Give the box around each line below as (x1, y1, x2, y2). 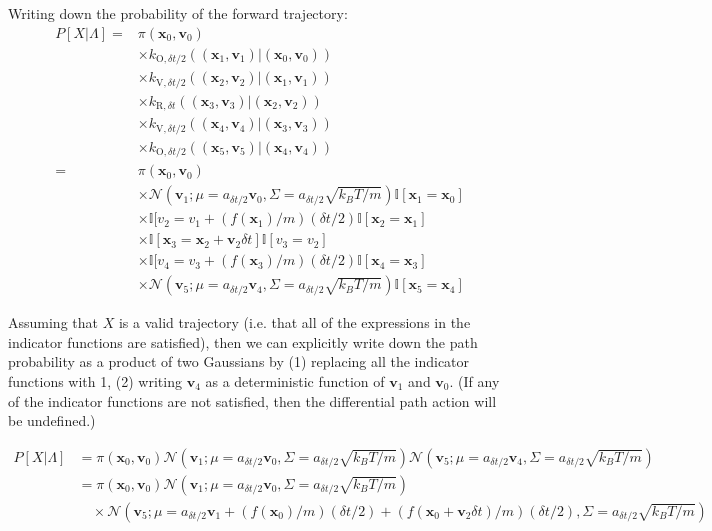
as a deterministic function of (205, 371, 385, 392)
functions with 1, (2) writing (8, 371, 182, 392)
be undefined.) (8, 410, 96, 431)
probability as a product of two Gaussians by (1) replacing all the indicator (8, 351, 470, 372)
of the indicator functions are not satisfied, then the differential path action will (8, 390, 497, 411)
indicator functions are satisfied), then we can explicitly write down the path (8, 331, 478, 352)
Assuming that (8, 312, 98, 333)
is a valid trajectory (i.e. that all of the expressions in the (118, 312, 471, 333)
